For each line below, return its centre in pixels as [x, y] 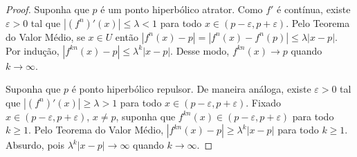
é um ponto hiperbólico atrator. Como [182, 9]
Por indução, [33, 50]
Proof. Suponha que [47, 9]
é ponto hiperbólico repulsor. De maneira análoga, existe [191, 89]
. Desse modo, [200, 50]
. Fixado [264, 102]
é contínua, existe [314, 9]
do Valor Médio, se [45, 36]
